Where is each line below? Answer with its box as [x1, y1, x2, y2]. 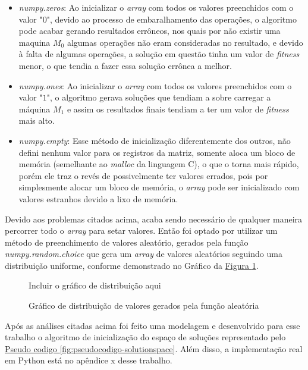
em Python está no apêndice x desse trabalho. [5, 354, 172, 366]
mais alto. [18, 114, 55, 127]
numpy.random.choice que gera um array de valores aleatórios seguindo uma [5, 247, 282, 260]
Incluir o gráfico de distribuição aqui [29, 279, 161, 291]
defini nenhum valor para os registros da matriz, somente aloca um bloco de [18, 146, 296, 158]
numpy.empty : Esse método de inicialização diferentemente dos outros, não [18, 134, 291, 146]
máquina [18, 102, 51, 115]
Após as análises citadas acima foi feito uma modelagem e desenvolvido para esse [5, 319, 300, 331]
